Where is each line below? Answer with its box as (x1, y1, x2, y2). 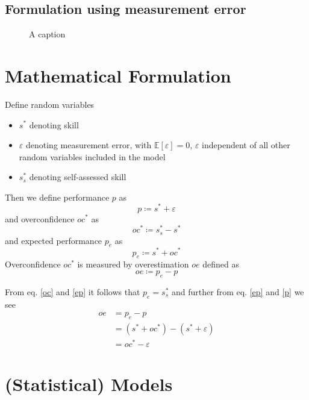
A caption (29, 28, 66, 40)
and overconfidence (5, 212, 75, 225)
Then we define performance (5, 190, 110, 203)
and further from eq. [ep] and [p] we (172, 285, 304, 298)
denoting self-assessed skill (29, 170, 126, 183)
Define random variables (5, 98, 95, 110)
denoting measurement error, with (25, 139, 152, 151)
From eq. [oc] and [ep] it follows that (5, 285, 140, 298)
